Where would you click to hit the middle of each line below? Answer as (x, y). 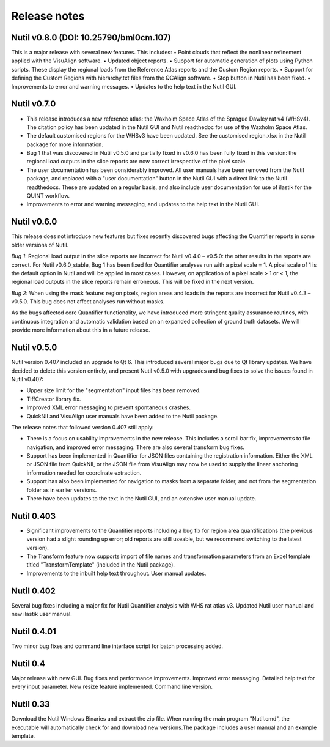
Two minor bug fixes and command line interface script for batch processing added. (117, 646)
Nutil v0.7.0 (34, 104)
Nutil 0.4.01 (34, 631)
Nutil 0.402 (34, 591)
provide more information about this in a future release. (81, 330)
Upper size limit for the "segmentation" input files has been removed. (114, 390)
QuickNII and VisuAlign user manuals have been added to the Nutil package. (123, 416)
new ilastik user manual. (42, 614)
